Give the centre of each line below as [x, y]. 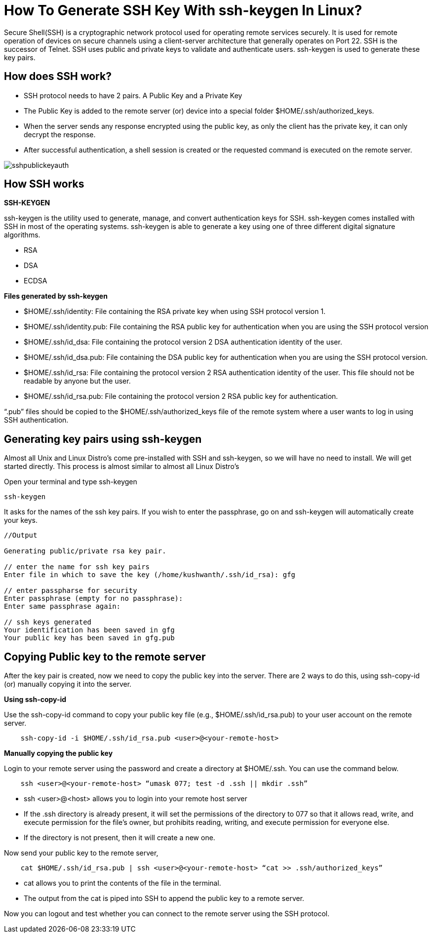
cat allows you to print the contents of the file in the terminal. [122, 883]
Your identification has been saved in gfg [89, 630]
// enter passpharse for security [71, 591]
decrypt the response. [60, 134]
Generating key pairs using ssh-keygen [103, 439]
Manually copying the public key [59, 753]
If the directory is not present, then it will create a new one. [119, 838]
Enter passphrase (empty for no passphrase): [94, 599]
